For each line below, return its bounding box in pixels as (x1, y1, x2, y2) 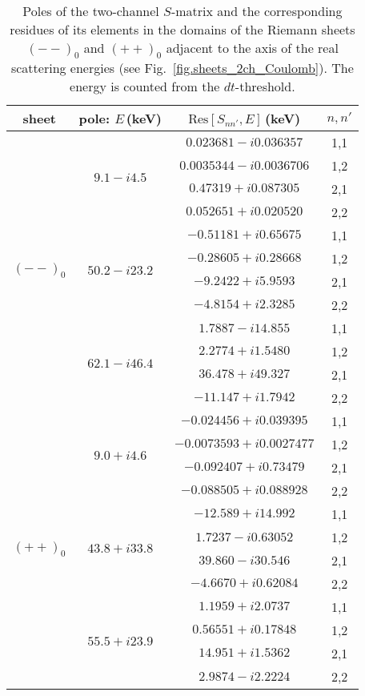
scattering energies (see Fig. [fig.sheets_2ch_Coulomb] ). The (10, 58, 354, 78)
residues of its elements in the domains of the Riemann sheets (10, 20, 355, 38)
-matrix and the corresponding (170, 2, 343, 20)
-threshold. (235, 77, 295, 96)
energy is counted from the (70, 77, 220, 96)
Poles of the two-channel (22, 2, 159, 20)
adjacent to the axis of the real (166, 38, 339, 57)
